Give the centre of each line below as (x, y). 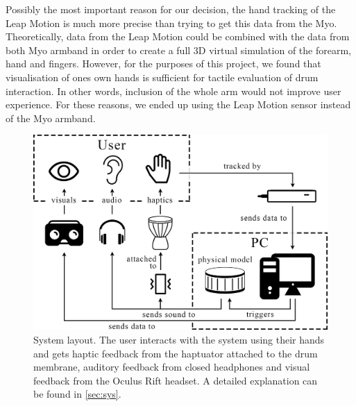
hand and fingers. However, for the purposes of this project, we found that (163, 64)
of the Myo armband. (51, 118)
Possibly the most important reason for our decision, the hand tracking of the (171, 9)
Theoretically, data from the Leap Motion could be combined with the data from (178, 36)
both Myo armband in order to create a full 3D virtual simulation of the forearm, (178, 50)
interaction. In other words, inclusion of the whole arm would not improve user (173, 91)
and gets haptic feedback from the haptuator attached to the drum (176, 353)
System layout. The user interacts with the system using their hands (179, 340)
